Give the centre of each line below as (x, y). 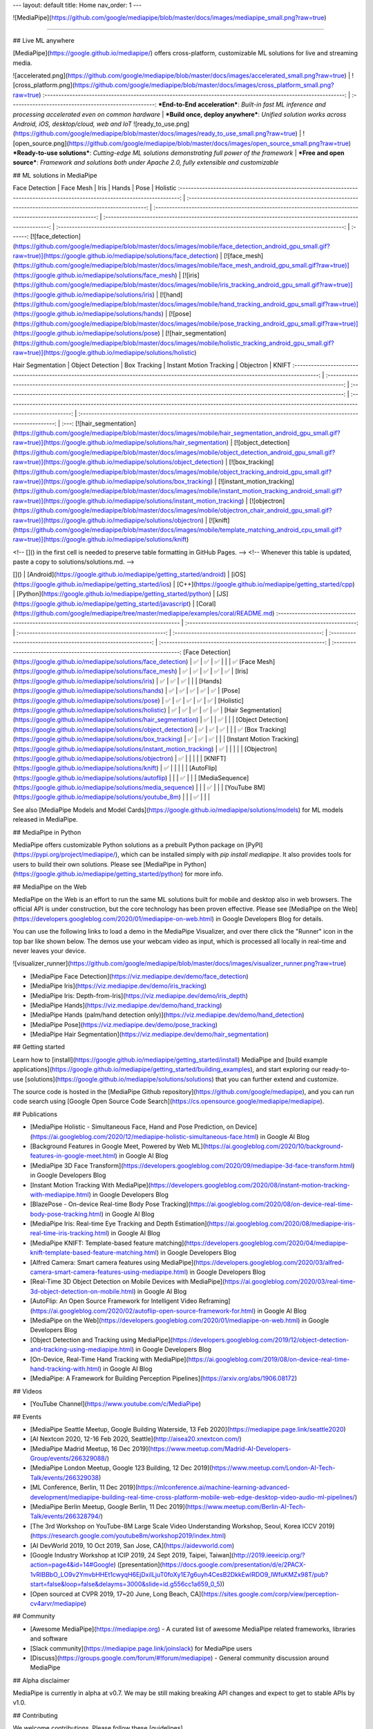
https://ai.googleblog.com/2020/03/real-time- (290, 1282)
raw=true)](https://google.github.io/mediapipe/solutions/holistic (104, 352)
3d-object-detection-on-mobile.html (82, 1291)
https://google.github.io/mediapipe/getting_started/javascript (102, 603)
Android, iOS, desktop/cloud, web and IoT (73, 124)
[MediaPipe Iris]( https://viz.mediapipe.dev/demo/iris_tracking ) (118, 986)
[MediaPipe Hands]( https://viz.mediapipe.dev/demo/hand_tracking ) (126, 1005)
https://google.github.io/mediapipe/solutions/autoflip (90, 777)
